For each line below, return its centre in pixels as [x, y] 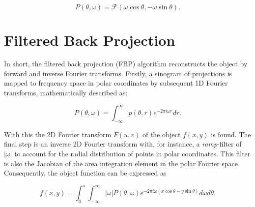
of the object [161, 134]
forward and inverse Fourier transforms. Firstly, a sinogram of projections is [118, 73]
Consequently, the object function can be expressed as [85, 173]
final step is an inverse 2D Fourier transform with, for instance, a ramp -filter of [123, 144]
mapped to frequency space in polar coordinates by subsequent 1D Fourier [116, 83]
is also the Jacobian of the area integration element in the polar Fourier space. [122, 163]
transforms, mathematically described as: [66, 92]
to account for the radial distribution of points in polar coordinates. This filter [132, 153]
